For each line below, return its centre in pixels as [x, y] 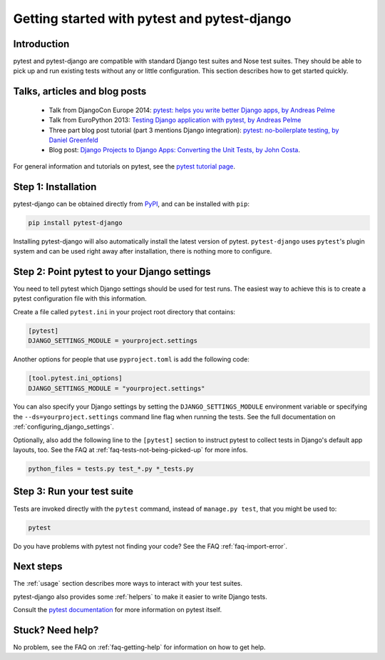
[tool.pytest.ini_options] [75, 378]
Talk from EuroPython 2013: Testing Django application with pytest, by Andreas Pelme [175, 120]
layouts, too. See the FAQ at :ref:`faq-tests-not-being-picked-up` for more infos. [130, 450]
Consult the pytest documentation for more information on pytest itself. [118, 610]
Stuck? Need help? [56, 630]
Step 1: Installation [55, 187]
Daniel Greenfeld [74, 140]
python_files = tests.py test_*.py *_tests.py [111, 469]
